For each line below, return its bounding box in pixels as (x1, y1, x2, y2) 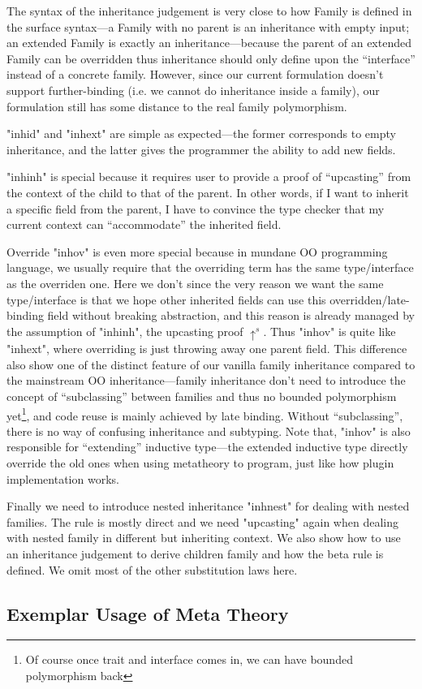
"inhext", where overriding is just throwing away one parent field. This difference (6, 340, 407, 357)
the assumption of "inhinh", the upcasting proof (6, 322, 243, 339)
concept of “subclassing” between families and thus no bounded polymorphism (6, 387, 397, 404)
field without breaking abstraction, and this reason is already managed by (47, 307, 415, 324)
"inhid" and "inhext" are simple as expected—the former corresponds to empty (6, 125, 396, 142)
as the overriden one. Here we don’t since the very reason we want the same (6, 274, 384, 291)
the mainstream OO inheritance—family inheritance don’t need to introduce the (6, 372, 406, 389)
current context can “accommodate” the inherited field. (6, 216, 282, 233)
